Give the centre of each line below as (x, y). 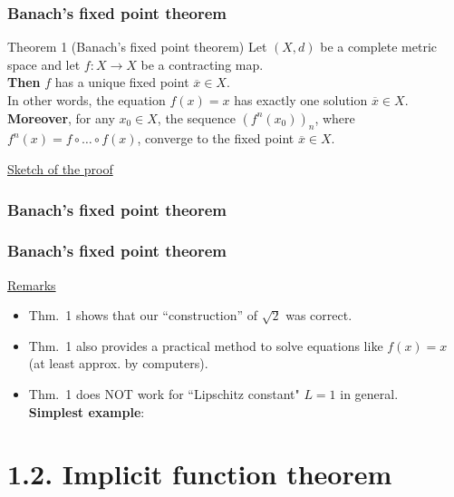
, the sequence (196, 117)
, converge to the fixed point (216, 138)
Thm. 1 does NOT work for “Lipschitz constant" (164, 394)
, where (335, 117)
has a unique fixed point (122, 82)
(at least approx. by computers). (118, 363)
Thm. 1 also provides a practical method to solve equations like (206, 345)
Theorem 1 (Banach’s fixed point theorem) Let (137, 47)
